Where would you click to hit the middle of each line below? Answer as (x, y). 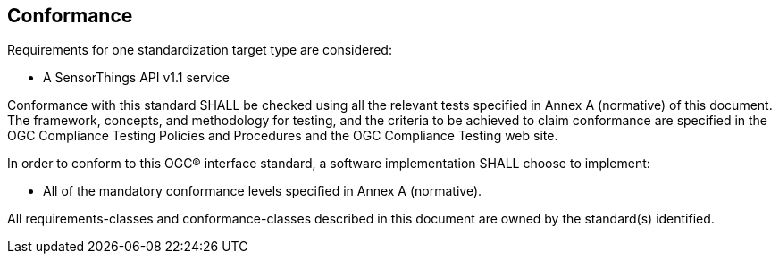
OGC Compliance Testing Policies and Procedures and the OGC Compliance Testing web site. (283, 136)
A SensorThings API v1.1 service (136, 78)
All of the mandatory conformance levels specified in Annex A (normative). (263, 191)
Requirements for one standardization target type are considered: (200, 50)
